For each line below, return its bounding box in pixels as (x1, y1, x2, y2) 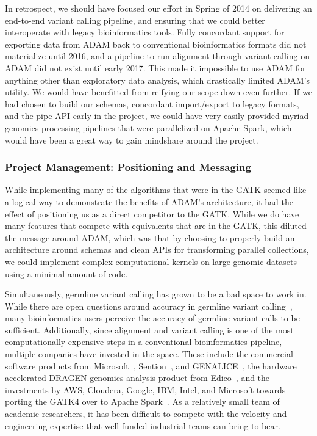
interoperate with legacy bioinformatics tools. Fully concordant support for (5, 26, 285, 38)
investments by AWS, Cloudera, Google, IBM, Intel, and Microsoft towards (5, 383, 286, 396)
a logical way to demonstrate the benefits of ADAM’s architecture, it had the (5, 195, 294, 208)
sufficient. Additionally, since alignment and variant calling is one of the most (5, 323, 294, 336)
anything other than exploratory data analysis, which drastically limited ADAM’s (5, 73, 310, 86)
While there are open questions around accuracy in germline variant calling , (5, 299, 293, 312)
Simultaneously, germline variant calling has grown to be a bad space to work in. (5, 288, 307, 300)
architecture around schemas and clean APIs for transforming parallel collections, (5, 243, 309, 256)
